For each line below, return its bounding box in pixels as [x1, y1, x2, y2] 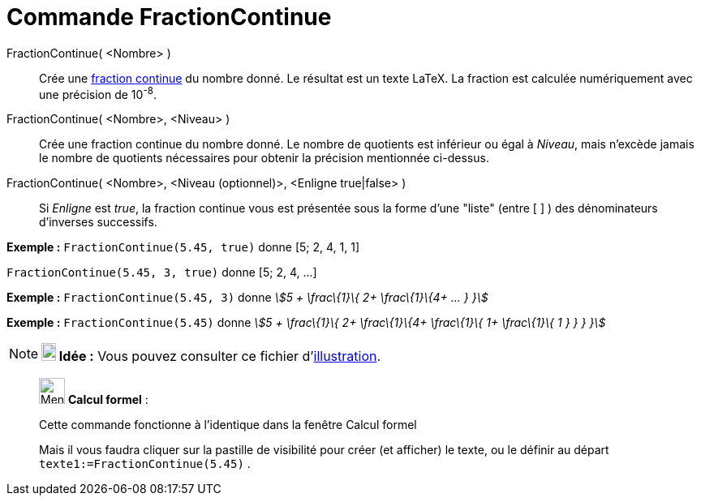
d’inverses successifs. [39, 215, 157, 230]
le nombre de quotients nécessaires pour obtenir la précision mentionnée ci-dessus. [39, 151, 489, 165]
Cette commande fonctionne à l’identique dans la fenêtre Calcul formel [39, 418, 417, 432]
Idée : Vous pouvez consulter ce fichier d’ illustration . [58, 348, 381, 365]
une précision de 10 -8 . [39, 84, 157, 101]
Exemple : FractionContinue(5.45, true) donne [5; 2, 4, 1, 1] [6, 240, 360, 255]
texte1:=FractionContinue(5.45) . [39, 457, 251, 471]
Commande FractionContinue [6, 3, 332, 31]
